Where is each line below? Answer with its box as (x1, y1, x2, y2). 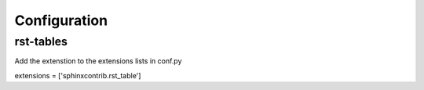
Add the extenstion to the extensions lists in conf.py (14, 56, 182, 66)
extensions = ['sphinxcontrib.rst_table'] (14, 70, 141, 80)
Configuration (14, 12, 108, 29)
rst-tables (14, 34, 68, 49)
